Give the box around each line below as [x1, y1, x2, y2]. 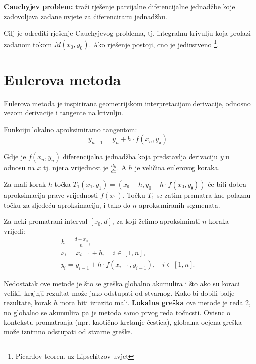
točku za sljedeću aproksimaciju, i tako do [4, 199, 130, 210]
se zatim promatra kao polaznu [157, 189, 251, 200]
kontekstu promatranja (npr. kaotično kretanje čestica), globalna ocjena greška [4, 317, 242, 327]
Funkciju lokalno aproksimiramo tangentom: [4, 124, 137, 134]
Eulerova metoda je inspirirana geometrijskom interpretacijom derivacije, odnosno [4, 98, 251, 108]
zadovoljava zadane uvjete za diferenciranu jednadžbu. [4, 11, 167, 21]
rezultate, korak [4, 297, 52, 308]
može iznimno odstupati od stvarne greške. [4, 326, 133, 336]
